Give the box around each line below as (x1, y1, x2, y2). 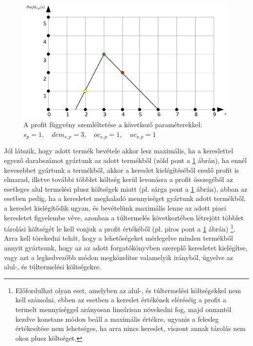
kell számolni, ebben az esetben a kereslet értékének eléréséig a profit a (15, 295, 227, 305)
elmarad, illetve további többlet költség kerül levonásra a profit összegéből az (4, 174, 233, 184)
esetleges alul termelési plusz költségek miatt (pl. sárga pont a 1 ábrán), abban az (4, 183, 248, 194)
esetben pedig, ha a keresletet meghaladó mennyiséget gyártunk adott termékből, (4, 193, 246, 203)
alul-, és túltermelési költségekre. (4, 262, 101, 272)
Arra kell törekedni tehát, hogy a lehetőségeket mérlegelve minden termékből (4, 233, 233, 243)
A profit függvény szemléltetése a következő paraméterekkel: (23, 119, 202, 130)
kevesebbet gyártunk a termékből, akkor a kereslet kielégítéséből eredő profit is (4, 165, 239, 175)
